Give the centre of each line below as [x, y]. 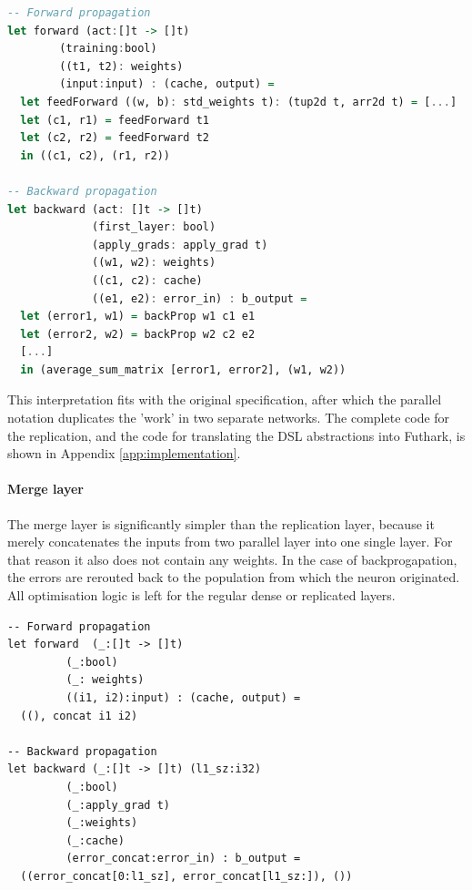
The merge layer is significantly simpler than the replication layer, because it [221, 523]
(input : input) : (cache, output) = [167, 84]
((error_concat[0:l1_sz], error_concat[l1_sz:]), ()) [186, 876]
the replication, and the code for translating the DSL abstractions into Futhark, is [236, 435]
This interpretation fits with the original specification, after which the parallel [225, 399]
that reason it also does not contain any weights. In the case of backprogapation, [232, 559]
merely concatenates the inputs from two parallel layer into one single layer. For [230, 542]
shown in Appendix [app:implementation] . [124, 453]
